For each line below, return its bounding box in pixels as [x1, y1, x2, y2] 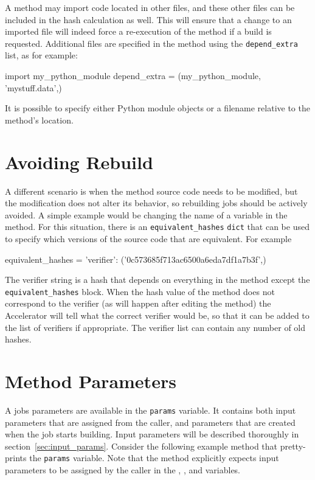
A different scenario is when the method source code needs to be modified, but [5, 184, 298, 197]
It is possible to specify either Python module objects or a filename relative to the [5, 102, 310, 114]
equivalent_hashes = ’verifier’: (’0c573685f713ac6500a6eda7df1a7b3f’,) [5, 252, 266, 265]
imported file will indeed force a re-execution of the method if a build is [5, 25, 272, 38]
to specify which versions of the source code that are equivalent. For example [5, 232, 292, 245]
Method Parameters [5, 368, 176, 393]
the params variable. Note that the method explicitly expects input [29, 451, 279, 464]
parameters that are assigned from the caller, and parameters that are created [5, 416, 296, 428]
